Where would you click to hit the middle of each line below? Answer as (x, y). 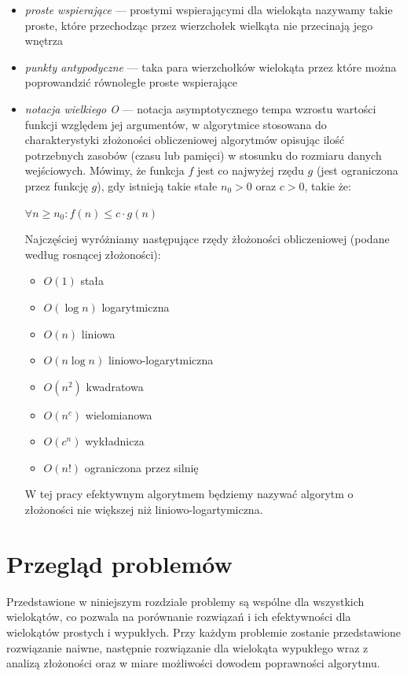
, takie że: (328, 185)
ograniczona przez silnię (141, 467)
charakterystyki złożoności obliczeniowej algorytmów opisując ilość (185, 140)
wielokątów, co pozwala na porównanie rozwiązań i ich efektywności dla (179, 617)
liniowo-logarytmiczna (161, 360)
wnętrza (44, 41)
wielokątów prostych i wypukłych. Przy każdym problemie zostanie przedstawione (203, 632)
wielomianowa (119, 414)
